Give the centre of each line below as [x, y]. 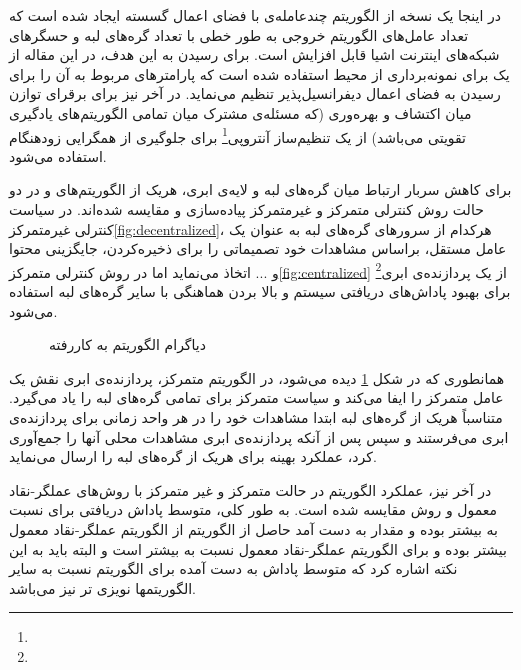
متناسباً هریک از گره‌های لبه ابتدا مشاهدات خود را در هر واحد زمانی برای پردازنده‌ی [256, 417]
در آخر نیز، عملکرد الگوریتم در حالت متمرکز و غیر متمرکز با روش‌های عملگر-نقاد [250, 489]
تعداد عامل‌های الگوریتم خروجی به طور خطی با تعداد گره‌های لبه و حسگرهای [239, 34]
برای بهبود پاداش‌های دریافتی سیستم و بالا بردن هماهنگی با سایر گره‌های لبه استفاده [260, 291]
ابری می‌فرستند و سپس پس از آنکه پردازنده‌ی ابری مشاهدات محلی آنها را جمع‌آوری [259, 436]
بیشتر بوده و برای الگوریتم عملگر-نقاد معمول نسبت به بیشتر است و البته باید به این [258, 548]
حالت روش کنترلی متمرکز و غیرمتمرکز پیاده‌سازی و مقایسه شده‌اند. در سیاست [246, 209]
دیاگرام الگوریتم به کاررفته [127, 344]
